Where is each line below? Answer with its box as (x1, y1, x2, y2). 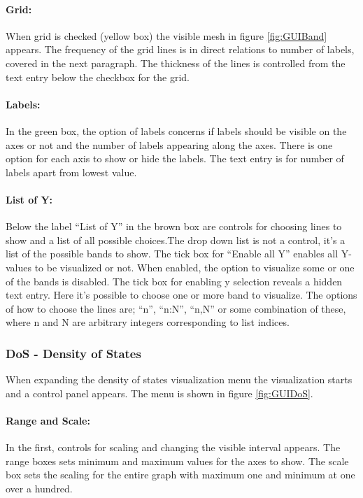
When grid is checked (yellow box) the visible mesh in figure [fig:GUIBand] (6, 28, 327, 43)
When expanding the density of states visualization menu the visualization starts (6, 372, 353, 387)
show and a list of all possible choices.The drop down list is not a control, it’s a (6, 232, 346, 247)
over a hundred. (6, 481, 73, 495)
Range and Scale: (6, 413, 90, 427)
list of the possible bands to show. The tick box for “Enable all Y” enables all (6, 246, 339, 261)
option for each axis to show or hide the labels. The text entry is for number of (6, 151, 344, 166)
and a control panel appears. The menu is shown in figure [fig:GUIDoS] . (6, 385, 313, 400)
